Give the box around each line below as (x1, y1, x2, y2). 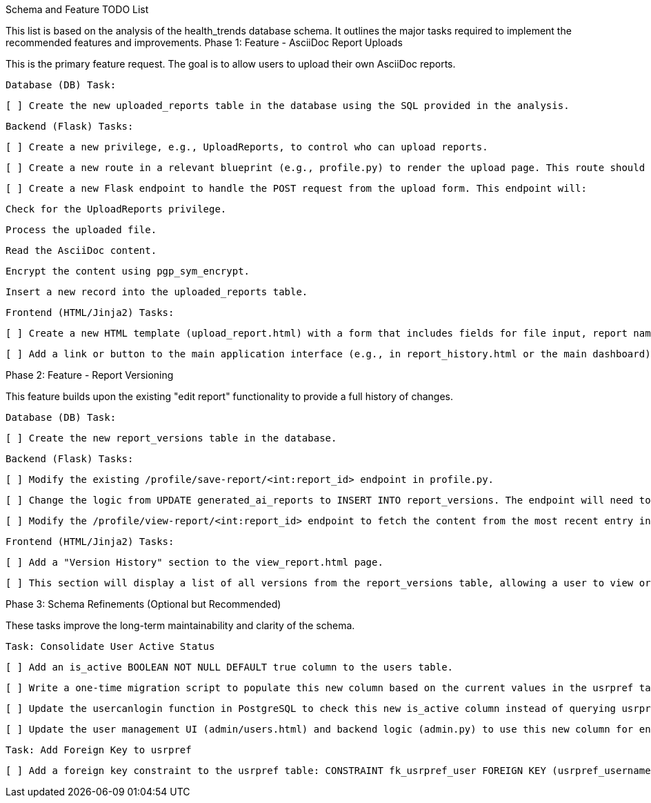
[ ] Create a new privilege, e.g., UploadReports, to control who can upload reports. (6, 141, 488, 152)
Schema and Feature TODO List (6, 3, 149, 15)
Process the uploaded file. (6, 224, 157, 235)
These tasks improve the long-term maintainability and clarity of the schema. (6, 619, 355, 631)
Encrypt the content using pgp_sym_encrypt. (6, 266, 250, 277)
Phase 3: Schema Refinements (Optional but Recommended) (6, 598, 281, 610)
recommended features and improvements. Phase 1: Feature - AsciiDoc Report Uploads (6, 37, 403, 48)
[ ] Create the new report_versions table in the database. (6, 433, 337, 444)
